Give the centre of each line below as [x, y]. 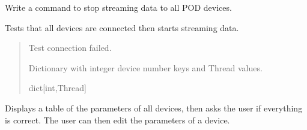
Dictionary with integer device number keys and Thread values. [145, 67]
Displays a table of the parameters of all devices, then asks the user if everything [154, 108]
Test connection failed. [70, 48]
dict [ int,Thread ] [57, 88]
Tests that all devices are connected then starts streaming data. [122, 27]
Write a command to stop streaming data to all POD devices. [118, 7]
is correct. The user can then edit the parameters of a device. [117, 120]
